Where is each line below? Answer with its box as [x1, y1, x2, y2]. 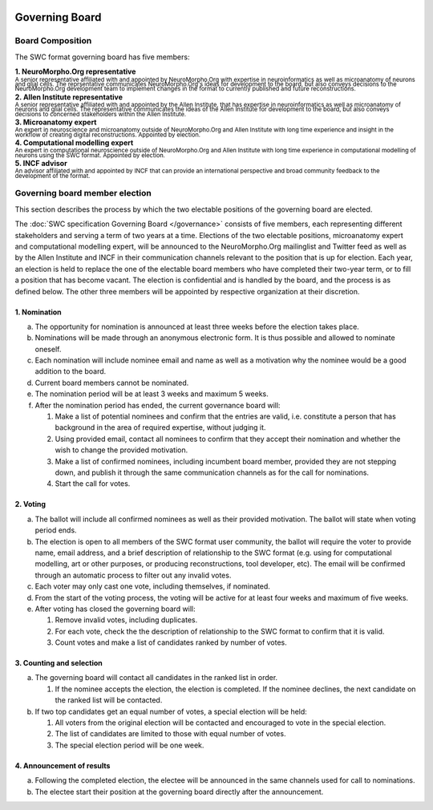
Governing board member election [14, 188, 152, 199]
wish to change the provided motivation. [55, 445, 188, 455]
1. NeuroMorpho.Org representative [14, 67, 136, 76]
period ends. [34, 525, 77, 535]
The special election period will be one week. [55, 740, 204, 750]
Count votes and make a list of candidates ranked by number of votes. [55, 638, 288, 647]
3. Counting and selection [14, 658, 103, 668]
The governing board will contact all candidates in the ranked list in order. [34, 673, 278, 682]
